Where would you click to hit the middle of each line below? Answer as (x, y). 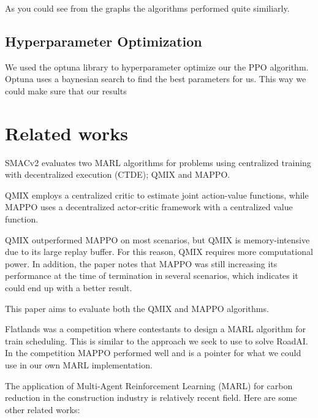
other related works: (43, 409)
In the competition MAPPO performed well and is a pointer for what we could (153, 353)
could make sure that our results (66, 90)
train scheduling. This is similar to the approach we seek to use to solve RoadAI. (157, 340)
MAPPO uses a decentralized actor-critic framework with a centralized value (149, 207)
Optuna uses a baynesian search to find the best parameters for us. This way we (156, 79)
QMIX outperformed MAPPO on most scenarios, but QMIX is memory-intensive (157, 239)
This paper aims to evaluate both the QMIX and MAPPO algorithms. (137, 308)
